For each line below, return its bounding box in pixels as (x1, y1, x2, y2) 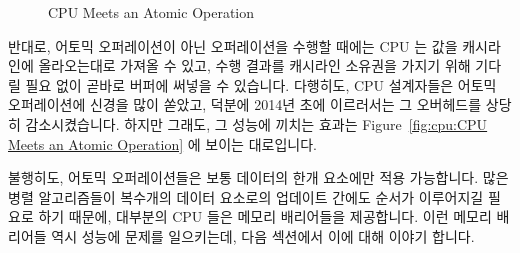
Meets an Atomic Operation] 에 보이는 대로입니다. (8, 133, 317, 154)
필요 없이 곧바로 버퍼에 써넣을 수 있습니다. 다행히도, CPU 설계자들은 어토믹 (25, 74, 497, 95)
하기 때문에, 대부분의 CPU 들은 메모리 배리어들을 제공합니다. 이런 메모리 (38, 206, 492, 227)
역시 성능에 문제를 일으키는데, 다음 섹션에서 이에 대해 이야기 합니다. (51, 225, 475, 246)
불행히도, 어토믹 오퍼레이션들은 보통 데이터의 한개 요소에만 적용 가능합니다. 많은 (8, 167, 509, 188)
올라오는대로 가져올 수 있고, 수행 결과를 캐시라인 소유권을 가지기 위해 (38, 55, 471, 76)
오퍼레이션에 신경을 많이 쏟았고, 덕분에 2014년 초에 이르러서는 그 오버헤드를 (8, 94, 482, 115)
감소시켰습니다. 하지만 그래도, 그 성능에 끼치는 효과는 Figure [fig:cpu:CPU (25, 113, 488, 134)
